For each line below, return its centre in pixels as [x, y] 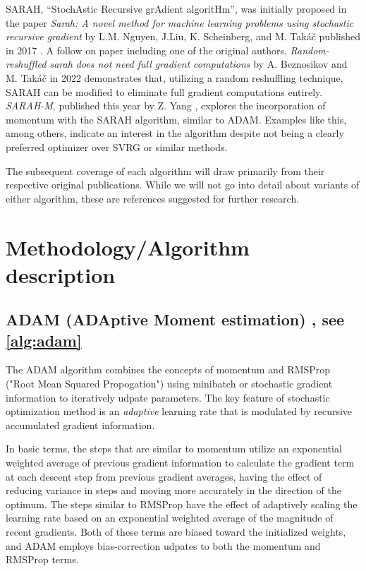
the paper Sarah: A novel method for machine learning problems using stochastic [180, 22]
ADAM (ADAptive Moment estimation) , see [175, 319]
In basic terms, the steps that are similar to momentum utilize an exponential [174, 449]
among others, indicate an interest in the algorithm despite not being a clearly [175, 133]
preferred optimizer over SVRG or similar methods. [117, 146]
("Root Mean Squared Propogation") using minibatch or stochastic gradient [169, 384]
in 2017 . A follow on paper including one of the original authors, [146, 50]
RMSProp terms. [42, 559]
